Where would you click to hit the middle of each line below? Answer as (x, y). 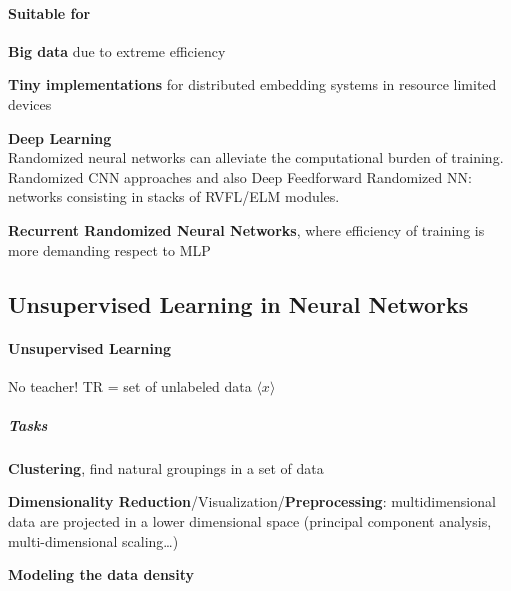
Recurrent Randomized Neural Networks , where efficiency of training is (246, 229)
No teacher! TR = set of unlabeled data (130, 385)
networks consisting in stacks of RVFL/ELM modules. (174, 196)
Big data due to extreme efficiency (117, 50)
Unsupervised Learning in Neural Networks (238, 303)
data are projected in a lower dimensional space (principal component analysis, (250, 521)
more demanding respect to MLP (109, 249)
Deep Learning (60, 137)
